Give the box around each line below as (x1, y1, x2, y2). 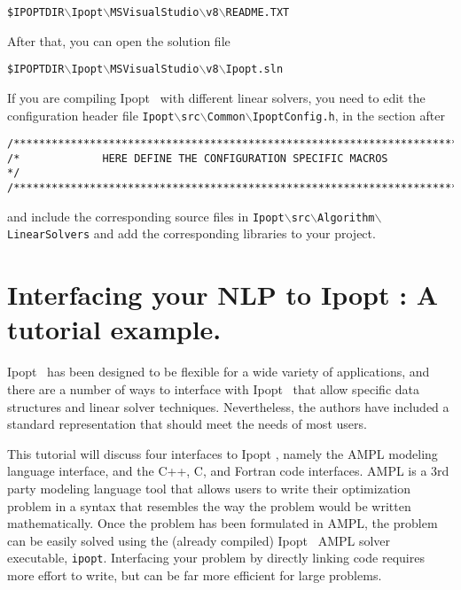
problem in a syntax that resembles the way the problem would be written (7, 496, 411, 515)
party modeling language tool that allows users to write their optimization (7, 478, 411, 497)
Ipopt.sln (225, 63, 284, 76)
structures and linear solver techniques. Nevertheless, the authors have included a (7, 397, 449, 415)
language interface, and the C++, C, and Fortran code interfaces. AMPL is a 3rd (7, 462, 449, 480)
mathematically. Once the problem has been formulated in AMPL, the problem (7, 514, 438, 532)
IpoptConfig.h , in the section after (252, 105, 445, 124)
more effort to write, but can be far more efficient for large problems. (7, 566, 382, 584)
